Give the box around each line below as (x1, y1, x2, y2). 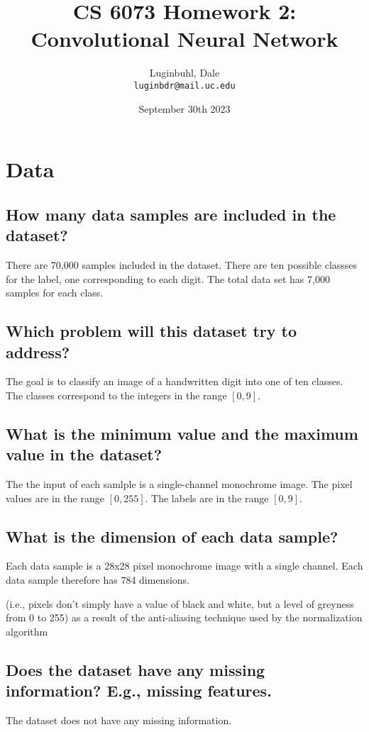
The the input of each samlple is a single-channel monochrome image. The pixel (6, 477, 353, 492)
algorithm (6, 623, 48, 638)
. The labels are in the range (145, 490, 269, 505)
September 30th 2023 (138, 101, 231, 116)
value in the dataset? (6, 443, 163, 465)
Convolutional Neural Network (31, 24, 338, 53)
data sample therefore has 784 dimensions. (6, 572, 189, 587)
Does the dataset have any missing (6, 658, 265, 680)
